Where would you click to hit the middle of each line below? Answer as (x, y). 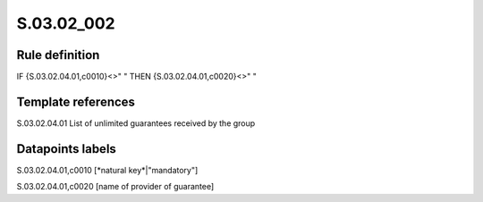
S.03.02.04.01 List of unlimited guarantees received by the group (136, 123)
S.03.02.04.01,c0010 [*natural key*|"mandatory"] (107, 170)
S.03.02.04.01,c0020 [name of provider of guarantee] (115, 187)
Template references (76, 101)
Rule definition (58, 55)
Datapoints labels (66, 149)
